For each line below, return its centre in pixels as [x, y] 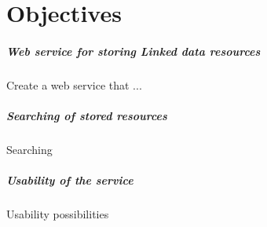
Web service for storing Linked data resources [133, 51]
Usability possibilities [58, 214]
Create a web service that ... [74, 84]
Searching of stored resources [87, 116]
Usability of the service [70, 180]
